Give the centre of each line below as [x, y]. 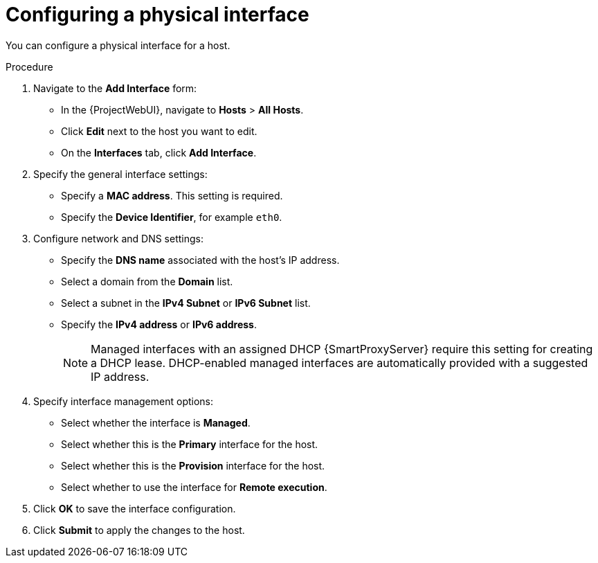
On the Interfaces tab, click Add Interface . [159, 152]
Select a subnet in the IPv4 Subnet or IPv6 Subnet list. [186, 303]
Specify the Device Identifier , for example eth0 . [172, 217]
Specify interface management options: [124, 401]
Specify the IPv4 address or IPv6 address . [159, 324]
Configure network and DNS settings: [118, 238]
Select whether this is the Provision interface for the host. [193, 465]
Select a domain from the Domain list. [147, 281]
